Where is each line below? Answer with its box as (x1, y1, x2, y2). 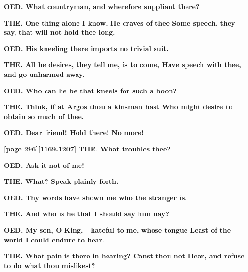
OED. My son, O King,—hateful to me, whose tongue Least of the (4, 225, 231, 235)
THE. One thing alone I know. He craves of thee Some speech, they (4, 17, 235, 28)
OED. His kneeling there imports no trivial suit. (4, 43, 169, 53)
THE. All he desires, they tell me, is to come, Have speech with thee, (4, 60, 241, 70)
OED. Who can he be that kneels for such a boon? (4, 85, 177, 95)
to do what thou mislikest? (4, 260, 95, 270)
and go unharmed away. (4, 69, 85, 79)
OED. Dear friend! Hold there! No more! (4, 127, 144, 137)
